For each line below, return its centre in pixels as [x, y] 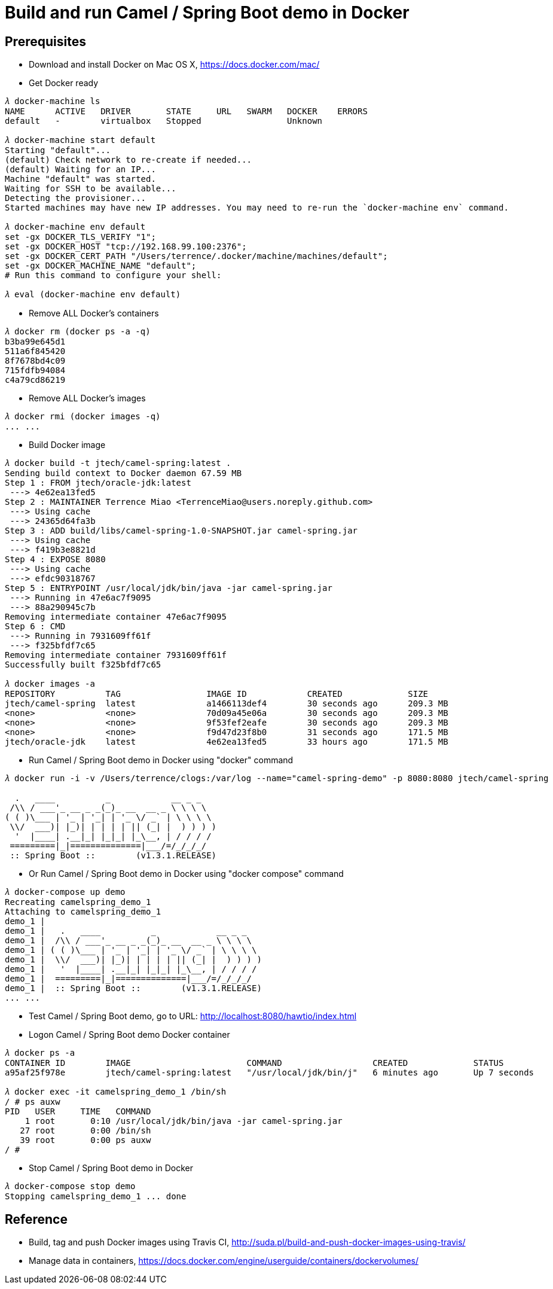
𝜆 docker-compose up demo [65, 892]
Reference [36, 1219]
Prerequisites [45, 41]
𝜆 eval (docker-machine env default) [93, 295]
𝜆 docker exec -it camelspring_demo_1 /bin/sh [116, 1092]
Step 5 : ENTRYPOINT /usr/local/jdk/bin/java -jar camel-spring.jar [169, 588]
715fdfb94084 [35, 371]
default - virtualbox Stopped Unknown [164, 121]
